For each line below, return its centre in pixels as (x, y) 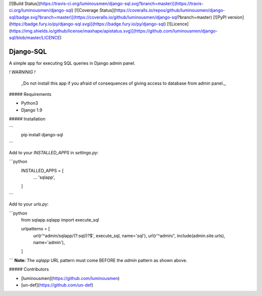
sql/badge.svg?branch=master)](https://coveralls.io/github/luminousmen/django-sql (93, 17)
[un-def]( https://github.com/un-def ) (57, 285)
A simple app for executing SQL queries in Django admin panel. (72, 63)
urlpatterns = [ (36, 229)
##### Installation (27, 119)
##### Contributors (29, 269)
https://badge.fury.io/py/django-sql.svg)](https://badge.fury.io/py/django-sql (87, 24)
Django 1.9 (32, 110)
